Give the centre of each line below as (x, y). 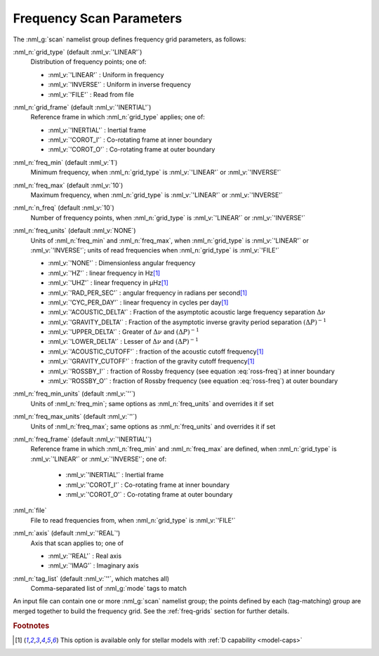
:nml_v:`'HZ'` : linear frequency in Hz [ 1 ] (104, 273)
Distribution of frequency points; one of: (88, 62)
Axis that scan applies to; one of (77, 543)
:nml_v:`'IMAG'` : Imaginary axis (94, 565)
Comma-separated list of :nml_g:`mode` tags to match (109, 589)
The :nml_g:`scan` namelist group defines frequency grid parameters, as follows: (129, 39)
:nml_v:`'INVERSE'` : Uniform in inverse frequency (120, 85)
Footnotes (31, 626)
